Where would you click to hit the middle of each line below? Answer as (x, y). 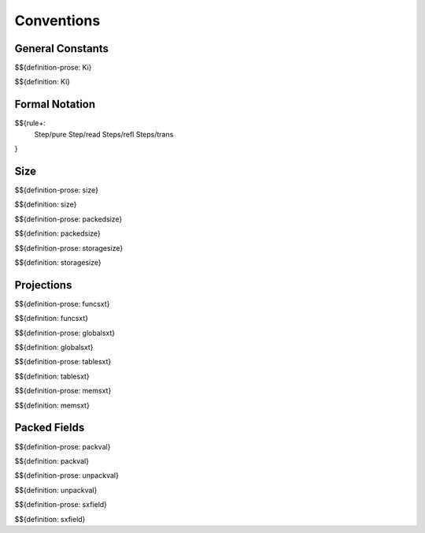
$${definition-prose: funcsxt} (62, 304)
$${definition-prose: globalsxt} (65, 333)
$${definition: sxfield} (50, 519)
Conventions (57, 20)
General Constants (62, 48)
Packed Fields (50, 428)
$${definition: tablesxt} (52, 376)
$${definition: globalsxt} (54, 348)
